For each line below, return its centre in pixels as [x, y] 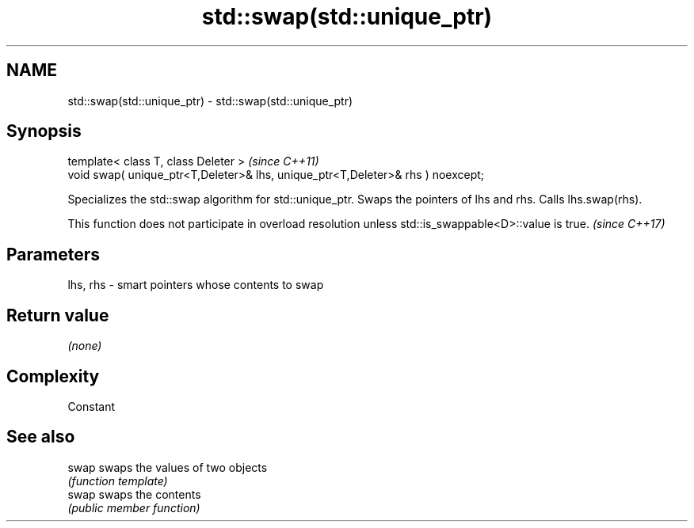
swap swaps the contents [134, 494]
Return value [58, 315]
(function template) [118, 481]
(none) [85, 346]
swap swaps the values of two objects [168, 467]
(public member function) [134, 507]
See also [41, 437]
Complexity [53, 376]
